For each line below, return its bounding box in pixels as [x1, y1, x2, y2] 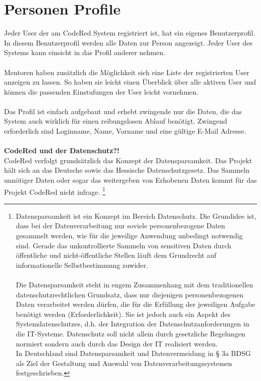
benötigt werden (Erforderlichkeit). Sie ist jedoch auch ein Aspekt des [16, 308, 231, 319]
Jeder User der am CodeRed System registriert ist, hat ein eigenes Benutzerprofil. [4, 28, 255, 38]
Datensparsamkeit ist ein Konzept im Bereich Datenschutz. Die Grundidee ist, [16, 210, 256, 221]
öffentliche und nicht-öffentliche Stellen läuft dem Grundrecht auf [16, 250, 216, 260]
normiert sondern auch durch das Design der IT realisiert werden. [16, 338, 218, 348]
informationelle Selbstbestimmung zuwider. [16, 259, 148, 270]
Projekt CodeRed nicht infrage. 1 [4, 185, 105, 197]
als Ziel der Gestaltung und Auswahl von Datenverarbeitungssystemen [16, 357, 232, 368]
